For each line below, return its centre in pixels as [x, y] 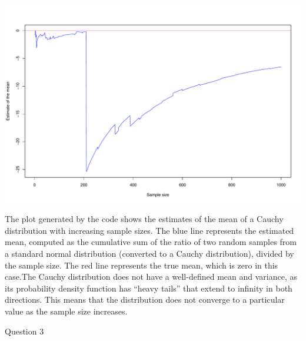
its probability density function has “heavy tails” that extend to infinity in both [149, 288]
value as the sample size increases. [66, 311]
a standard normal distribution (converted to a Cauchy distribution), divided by [149, 254]
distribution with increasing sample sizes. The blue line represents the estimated [149, 230]
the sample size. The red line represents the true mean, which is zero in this [142, 265]
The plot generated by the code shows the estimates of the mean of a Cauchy [144, 219]
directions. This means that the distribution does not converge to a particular [145, 299]
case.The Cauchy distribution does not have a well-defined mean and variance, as [151, 277]
